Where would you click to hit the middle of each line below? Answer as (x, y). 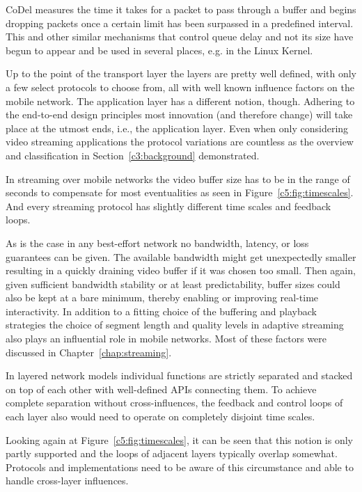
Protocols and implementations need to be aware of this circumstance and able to (180, 467)
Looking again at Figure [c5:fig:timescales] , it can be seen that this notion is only (179, 439)
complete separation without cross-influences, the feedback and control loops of (174, 403)
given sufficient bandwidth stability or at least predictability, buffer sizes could (173, 284)
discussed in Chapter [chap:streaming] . (89, 352)
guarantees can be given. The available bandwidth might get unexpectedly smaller (181, 256)
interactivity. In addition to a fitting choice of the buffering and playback (161, 311)
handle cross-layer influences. (67, 481)
